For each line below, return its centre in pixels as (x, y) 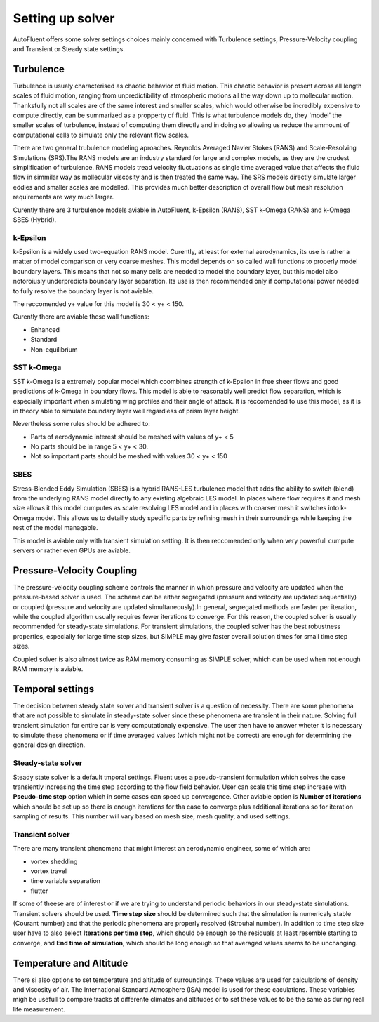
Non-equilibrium (54, 349)
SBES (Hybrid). (35, 219)
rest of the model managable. (55, 528)
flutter (39, 891)
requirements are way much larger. (64, 197)
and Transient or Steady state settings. (69, 48)
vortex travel (49, 871)
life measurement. (39, 1009)
